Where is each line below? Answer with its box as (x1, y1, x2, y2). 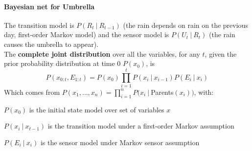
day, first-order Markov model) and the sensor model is (4, 29, 169, 40)
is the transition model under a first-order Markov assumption (47, 121, 234, 131)
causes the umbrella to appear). (4, 39, 99, 49)
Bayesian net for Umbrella (4, 1, 95, 11)
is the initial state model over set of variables (29, 104, 164, 114)
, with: (194, 86, 214, 97)
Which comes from (4, 86, 60, 97)
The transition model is (4, 20, 74, 30)
